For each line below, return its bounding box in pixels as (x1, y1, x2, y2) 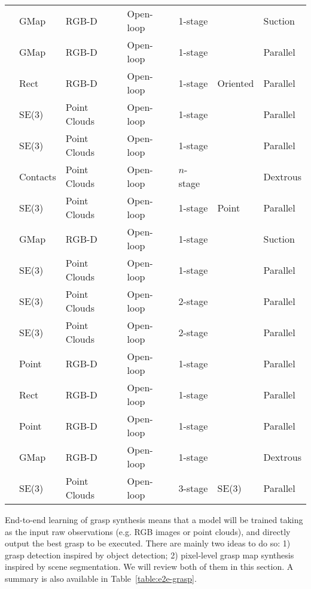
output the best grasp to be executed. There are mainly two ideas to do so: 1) (5, 537, 291, 549)
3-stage (178, 481, 208, 495)
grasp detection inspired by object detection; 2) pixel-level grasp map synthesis (5, 548, 294, 561)
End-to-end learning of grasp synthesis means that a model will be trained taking (5, 514, 303, 525)
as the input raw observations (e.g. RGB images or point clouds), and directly (5, 525, 291, 537)
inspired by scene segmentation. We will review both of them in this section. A (5, 560, 294, 573)
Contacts (19, 169, 56, 183)
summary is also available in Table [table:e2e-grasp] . (5, 572, 197, 584)
